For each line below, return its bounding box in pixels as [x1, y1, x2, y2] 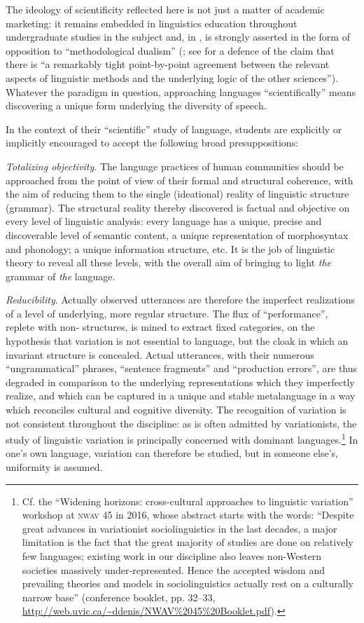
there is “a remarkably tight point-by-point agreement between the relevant [6, 57, 330, 71]
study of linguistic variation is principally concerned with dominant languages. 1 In [6, 430, 358, 446]
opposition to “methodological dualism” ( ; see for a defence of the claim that [6, 43, 335, 57]
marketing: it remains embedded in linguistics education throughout [6, 15, 297, 30]
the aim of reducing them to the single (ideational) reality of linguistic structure [6, 186, 349, 201]
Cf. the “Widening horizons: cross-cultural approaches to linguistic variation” [22, 493, 353, 508]
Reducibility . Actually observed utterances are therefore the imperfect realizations [6, 292, 355, 307]
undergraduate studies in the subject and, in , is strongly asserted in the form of [6, 29, 350, 44]
